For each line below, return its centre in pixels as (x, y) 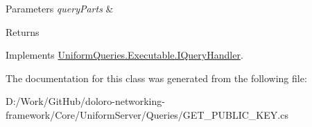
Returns (23, 31)
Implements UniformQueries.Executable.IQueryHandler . (124, 55)
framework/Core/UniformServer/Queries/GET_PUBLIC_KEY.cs (147, 114)
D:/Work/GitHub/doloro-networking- (85, 101)
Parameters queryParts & (60, 8)
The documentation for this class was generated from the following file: (156, 78)
